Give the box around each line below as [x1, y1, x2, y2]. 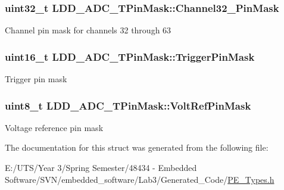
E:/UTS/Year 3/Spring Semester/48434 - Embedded [5, 161, 197, 174]
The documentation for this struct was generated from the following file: [5, 141, 269, 154]
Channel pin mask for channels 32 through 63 [5, 24, 171, 36]
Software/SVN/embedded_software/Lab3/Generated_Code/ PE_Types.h [5, 173, 274, 185]
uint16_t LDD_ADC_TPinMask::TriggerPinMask [5, 49, 255, 64]
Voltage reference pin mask [5, 121, 104, 133]
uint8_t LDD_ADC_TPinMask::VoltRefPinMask [5, 98, 251, 113]
